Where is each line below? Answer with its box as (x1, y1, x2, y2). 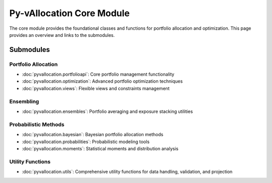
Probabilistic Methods (9, 121, 65, 128)
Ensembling (9, 98, 39, 105)
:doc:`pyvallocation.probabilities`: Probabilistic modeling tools (22, 139, 150, 145)
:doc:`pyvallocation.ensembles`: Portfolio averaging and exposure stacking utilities (22, 108, 193, 114)
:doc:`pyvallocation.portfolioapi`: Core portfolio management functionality (22, 71, 175, 78)
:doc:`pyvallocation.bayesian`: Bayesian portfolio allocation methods (22, 132, 164, 138)
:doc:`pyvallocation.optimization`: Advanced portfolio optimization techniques (22, 78, 183, 84)
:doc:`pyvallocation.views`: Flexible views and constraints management (22, 85, 170, 91)
